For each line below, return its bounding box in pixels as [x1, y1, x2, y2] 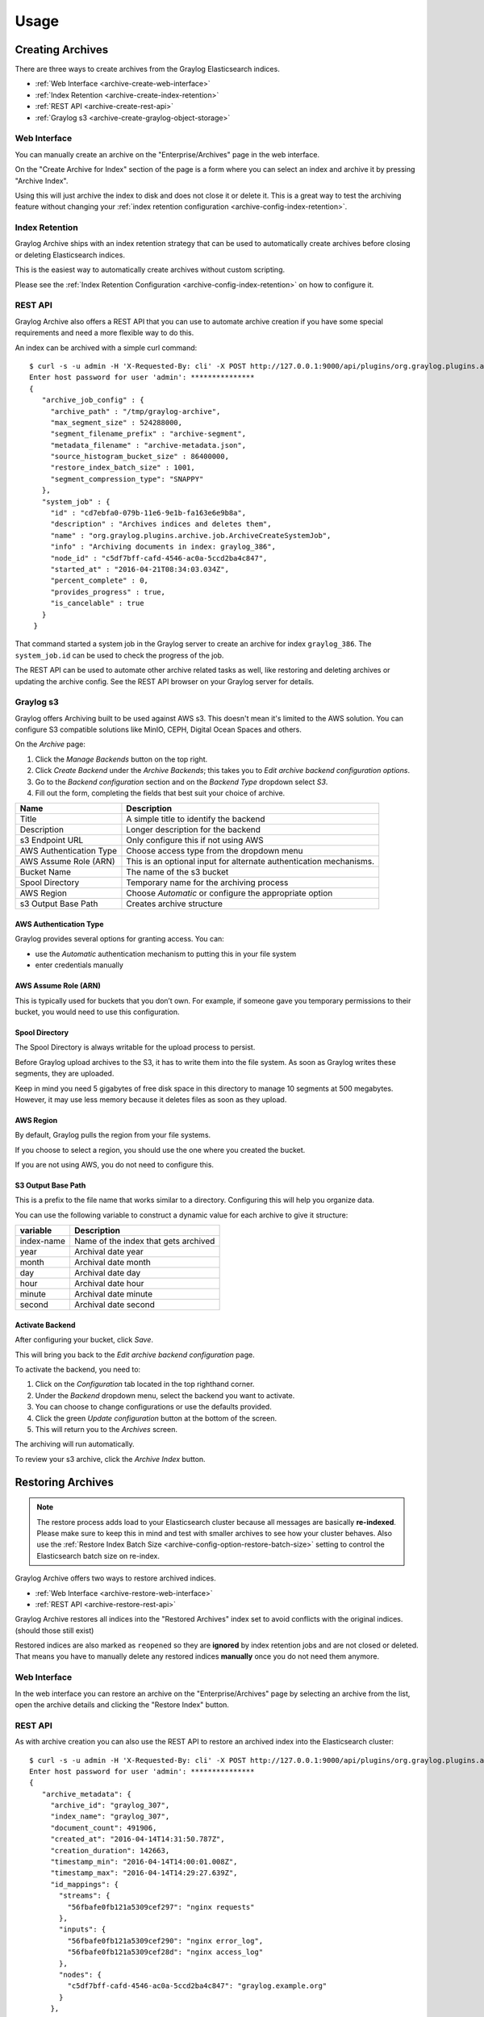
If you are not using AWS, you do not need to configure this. [15, 1160, 214, 1170]
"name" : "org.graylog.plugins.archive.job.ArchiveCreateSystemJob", [50, 531, 332, 540]
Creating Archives [15, 43, 109, 56]
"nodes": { [59, 1969, 102, 1979]
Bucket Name [19, 867, 72, 878]
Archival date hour [73, 1278, 144, 1289]
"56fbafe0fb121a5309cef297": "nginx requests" [67, 1902, 255, 1911]
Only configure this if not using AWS [126, 835, 264, 846]
